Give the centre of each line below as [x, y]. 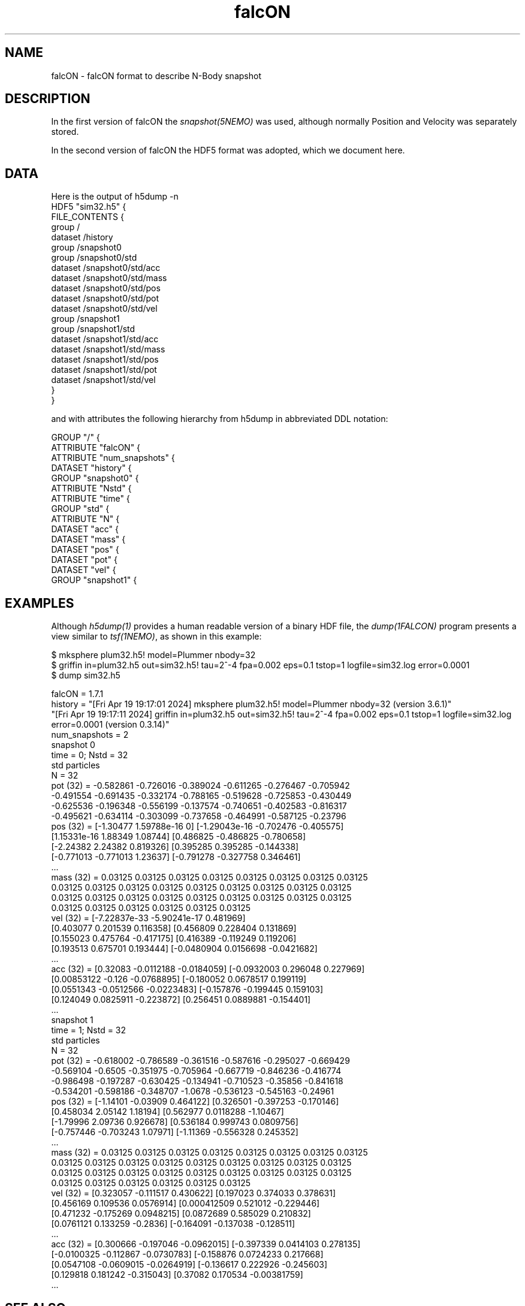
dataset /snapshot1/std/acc [105, 339]
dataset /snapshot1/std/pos [105, 360]
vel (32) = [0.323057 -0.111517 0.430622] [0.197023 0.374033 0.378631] [194, 1193]
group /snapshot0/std [94, 258]
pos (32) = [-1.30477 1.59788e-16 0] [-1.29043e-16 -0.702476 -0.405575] [197, 827]
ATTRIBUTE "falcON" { [96, 448]
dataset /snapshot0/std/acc [106, 268]
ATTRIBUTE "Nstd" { [91, 488]
